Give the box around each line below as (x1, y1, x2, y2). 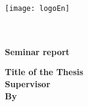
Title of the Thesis (5, 65, 84, 78)
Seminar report (5, 45, 70, 58)
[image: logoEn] (5, 4, 70, 13)
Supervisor (5, 78, 51, 90)
